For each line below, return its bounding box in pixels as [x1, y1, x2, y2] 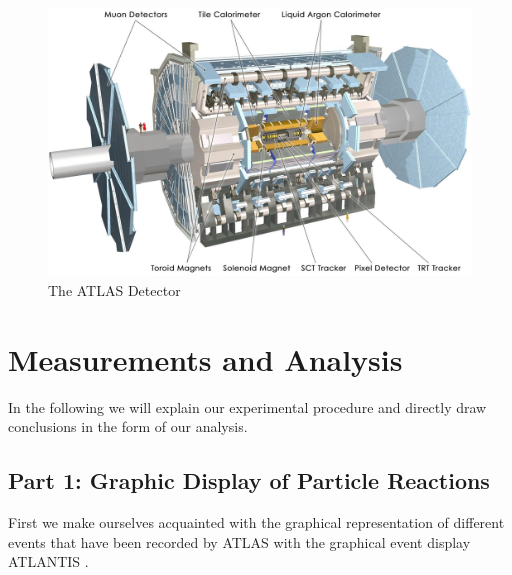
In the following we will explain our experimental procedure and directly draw [8, 396, 487, 417]
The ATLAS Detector [48, 279, 181, 300]
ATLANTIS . [8, 551, 89, 572]
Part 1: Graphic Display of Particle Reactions [8, 465, 490, 496]
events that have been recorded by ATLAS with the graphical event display [8, 531, 471, 552]
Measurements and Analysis [8, 338, 403, 379]
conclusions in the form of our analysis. [8, 416, 248, 437]
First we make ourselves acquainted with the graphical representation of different [8, 512, 505, 533]
